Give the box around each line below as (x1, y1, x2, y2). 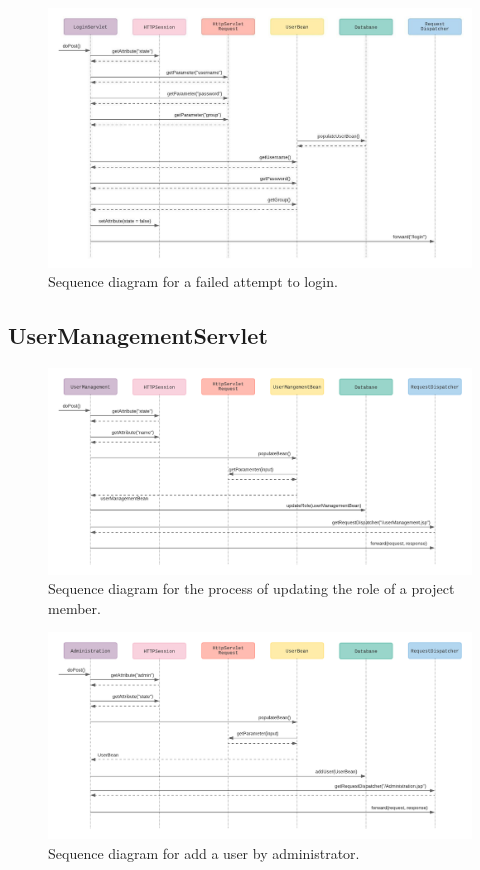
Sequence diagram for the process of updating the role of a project (48, 578, 455, 599)
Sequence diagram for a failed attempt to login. (48, 271, 338, 292)
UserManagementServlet (8, 320, 268, 351)
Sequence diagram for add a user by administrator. (48, 842, 360, 863)
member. (48, 597, 101, 618)
